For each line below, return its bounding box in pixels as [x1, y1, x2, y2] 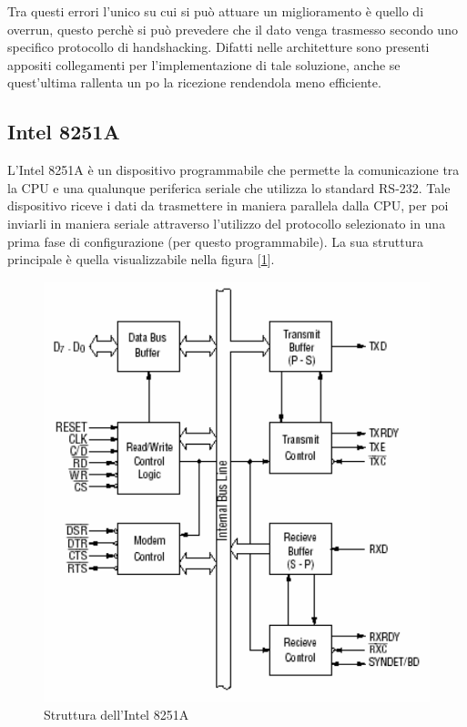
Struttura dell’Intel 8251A [44, 705, 189, 724]
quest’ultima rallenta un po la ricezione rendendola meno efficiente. [7, 73, 381, 92]
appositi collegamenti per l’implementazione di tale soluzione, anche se [7, 55, 401, 74]
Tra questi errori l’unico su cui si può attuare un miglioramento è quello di [7, 2, 424, 20]
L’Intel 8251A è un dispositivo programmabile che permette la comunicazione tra [7, 160, 460, 179]
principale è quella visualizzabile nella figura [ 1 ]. [7, 250, 275, 269]
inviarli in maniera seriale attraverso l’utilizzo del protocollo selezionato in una [7, 213, 446, 232]
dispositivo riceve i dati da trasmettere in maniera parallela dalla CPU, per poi [7, 196, 449, 215]
